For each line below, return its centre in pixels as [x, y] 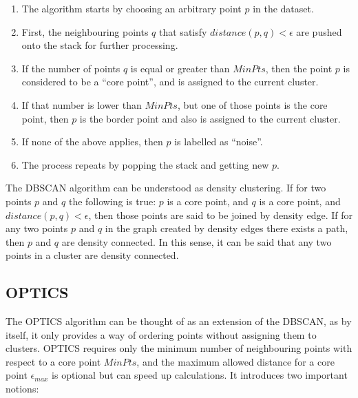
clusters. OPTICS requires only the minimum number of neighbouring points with [179, 348]
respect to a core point [53, 361]
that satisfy [183, 31]
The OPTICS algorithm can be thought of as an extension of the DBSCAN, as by [179, 321]
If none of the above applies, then [92, 142]
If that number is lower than [82, 104]
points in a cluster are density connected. [92, 255]
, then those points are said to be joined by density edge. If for [220, 214]
